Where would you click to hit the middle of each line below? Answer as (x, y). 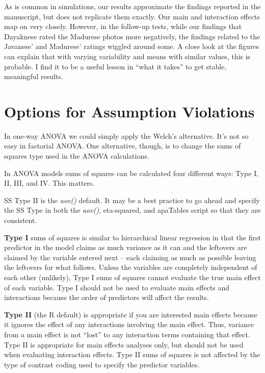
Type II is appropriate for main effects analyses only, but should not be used (124, 344)
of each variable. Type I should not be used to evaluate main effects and (117, 287)
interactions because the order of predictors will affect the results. (107, 297)
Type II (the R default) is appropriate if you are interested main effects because (131, 314)
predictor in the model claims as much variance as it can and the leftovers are (126, 247)
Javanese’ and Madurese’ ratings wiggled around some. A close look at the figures (132, 46)
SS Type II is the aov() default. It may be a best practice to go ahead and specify (132, 200)
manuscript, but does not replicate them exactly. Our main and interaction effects (132, 16)
